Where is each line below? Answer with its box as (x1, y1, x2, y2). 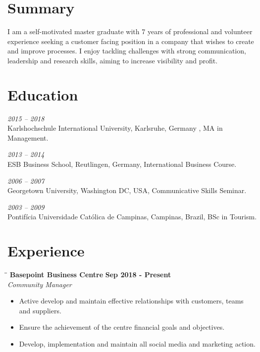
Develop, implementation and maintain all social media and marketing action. (19, 339, 256, 349)
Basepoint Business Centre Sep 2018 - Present (9, 269, 171, 280)
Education (7, 84, 78, 104)
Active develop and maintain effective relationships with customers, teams (19, 296, 244, 306)
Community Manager (7, 279, 72, 289)
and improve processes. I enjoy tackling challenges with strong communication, (7, 46, 246, 56)
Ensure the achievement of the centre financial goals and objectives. (19, 322, 225, 332)
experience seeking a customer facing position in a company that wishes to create (7, 36, 254, 46)
